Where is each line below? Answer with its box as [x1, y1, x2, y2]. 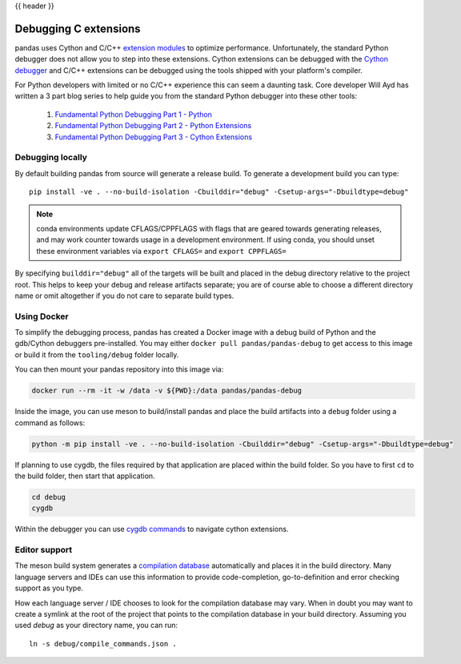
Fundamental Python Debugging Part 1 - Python [54, 109, 212, 119]
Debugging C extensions [14, 22, 141, 35]
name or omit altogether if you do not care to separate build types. [14, 291, 235, 300]
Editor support [14, 545, 73, 556]
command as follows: [14, 417, 86, 428]
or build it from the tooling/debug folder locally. [14, 349, 179, 360]
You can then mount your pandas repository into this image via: [14, 364, 224, 374]
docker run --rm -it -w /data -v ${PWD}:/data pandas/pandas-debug [31, 386, 303, 396]
